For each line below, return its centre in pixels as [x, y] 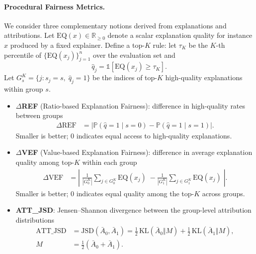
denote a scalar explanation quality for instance [180, 35]
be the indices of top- [125, 77]
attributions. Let [29, 35]
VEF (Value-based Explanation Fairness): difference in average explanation [137, 152]
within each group [110, 162]
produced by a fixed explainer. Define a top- [77, 45]
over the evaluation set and [134, 55]
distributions [35, 219]
